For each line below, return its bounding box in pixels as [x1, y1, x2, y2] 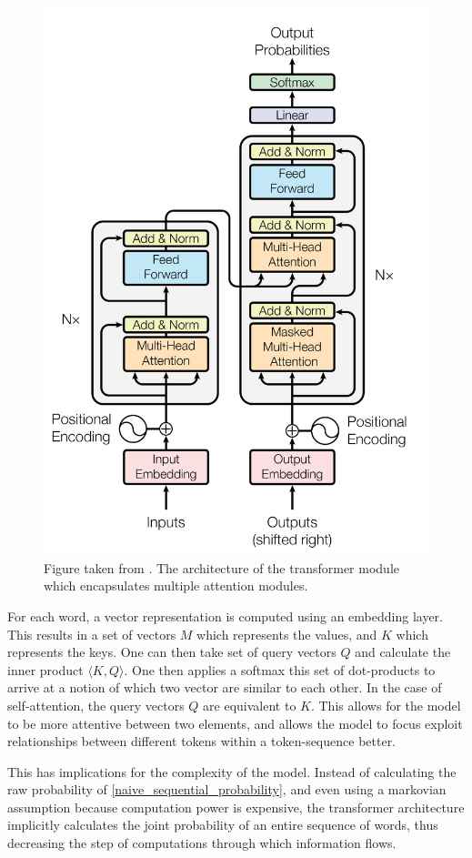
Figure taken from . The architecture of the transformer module [44, 558, 399, 577]
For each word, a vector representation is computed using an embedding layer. [7, 606, 443, 625]
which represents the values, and [196, 624, 377, 643]
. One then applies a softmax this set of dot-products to [124, 660, 436, 679]
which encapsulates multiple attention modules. [44, 576, 308, 595]
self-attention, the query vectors [7, 695, 185, 714]
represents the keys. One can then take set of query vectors [7, 642, 336, 661]
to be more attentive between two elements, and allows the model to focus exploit [7, 713, 463, 732]
